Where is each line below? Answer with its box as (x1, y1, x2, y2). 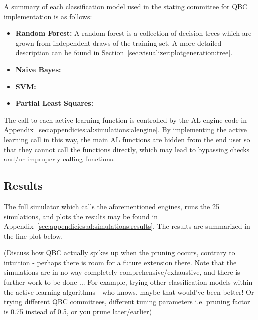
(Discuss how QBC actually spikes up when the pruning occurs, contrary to (4, 247, 235, 258)
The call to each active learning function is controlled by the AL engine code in (4, 114, 247, 125)
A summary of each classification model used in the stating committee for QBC (4, 1, 248, 11)
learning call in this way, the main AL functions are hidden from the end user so (4, 134, 250, 144)
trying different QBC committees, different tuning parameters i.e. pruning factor (4, 296, 250, 307)
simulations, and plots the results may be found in (4, 211, 158, 221)
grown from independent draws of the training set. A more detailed (15, 37, 222, 48)
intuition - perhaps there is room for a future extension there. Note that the (4, 257, 237, 267)
